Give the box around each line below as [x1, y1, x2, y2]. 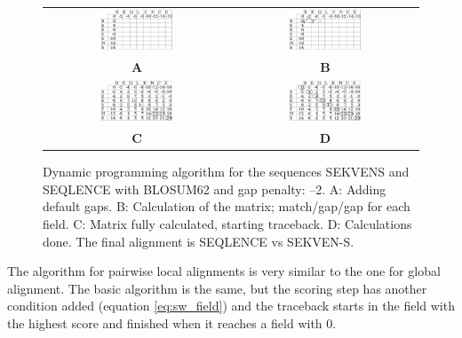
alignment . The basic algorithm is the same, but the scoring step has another [7, 279, 427, 297]
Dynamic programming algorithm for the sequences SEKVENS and [43, 162, 410, 181]
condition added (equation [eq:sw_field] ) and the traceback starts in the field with [7, 296, 455, 315]
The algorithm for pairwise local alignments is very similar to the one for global [7, 262, 441, 280]
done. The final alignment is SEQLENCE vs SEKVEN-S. [43, 232, 354, 250]
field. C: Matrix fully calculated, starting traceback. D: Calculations [43, 214, 412, 232]
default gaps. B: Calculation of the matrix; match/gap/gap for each [43, 197, 410, 216]
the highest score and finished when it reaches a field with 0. [7, 313, 337, 332]
